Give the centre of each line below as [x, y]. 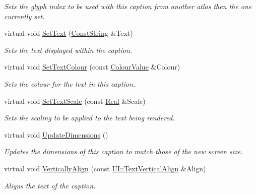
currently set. [24, 16]
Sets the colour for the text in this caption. [70, 83]
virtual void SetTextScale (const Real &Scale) [75, 101]
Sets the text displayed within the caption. [68, 50]
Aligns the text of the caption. [50, 185]
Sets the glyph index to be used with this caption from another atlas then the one [128, 6]
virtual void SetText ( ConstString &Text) [69, 33]
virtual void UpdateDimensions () [56, 134]
